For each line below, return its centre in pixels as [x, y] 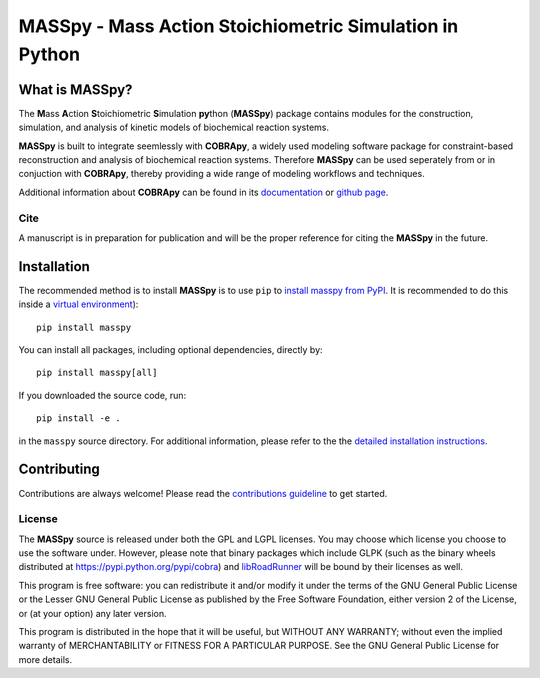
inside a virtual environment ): [78, 304]
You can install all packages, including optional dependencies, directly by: [171, 350]
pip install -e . [78, 418]
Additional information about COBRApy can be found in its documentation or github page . [203, 192]
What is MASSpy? [75, 89]
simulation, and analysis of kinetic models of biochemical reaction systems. [174, 127]
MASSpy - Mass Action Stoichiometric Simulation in [238, 26]
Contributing [59, 469]
